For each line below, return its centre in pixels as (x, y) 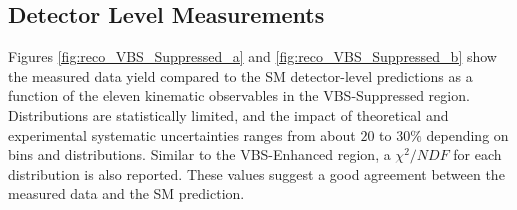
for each (477, 154)
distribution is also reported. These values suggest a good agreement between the (256, 173)
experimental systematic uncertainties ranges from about (182, 134)
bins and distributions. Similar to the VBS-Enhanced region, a (199, 154)
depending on (467, 134)
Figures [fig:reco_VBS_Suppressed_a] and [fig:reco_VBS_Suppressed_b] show (252, 56)
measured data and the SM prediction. (126, 193)
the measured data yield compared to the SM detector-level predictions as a (240, 75)
